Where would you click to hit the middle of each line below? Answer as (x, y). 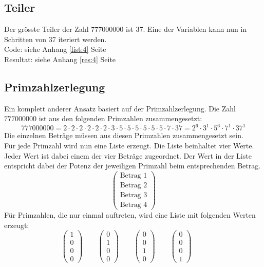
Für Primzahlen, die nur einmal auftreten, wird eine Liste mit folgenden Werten (130, 215)
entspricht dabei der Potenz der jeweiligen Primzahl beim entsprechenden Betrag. (133, 166)
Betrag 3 (134, 195)
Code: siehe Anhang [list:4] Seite (55, 49)
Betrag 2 (134, 185)
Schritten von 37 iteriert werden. (55, 39)
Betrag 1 (134, 175)
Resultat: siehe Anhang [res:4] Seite (60, 59)
